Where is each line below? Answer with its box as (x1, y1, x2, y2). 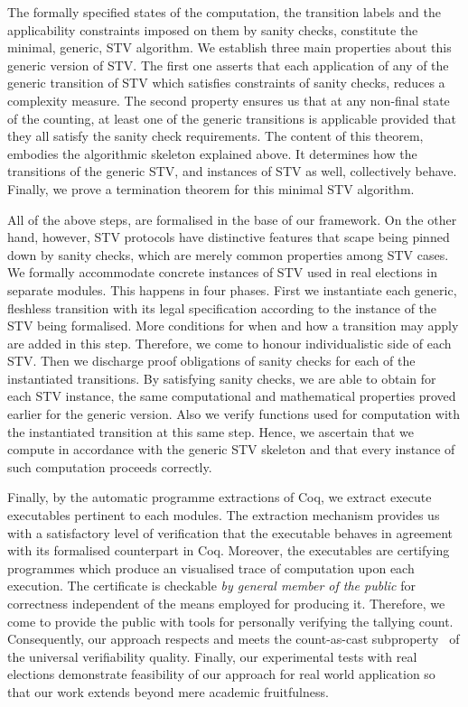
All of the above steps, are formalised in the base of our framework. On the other (7, 209, 457, 228)
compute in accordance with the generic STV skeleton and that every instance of (7, 440, 455, 459)
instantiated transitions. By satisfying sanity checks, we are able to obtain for (7, 368, 436, 387)
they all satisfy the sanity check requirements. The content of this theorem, (7, 126, 424, 145)
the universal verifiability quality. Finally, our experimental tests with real (7, 647, 417, 665)
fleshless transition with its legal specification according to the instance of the (7, 298, 437, 317)
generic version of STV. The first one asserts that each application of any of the (7, 55, 449, 74)
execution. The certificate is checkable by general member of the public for (7, 576, 416, 595)
